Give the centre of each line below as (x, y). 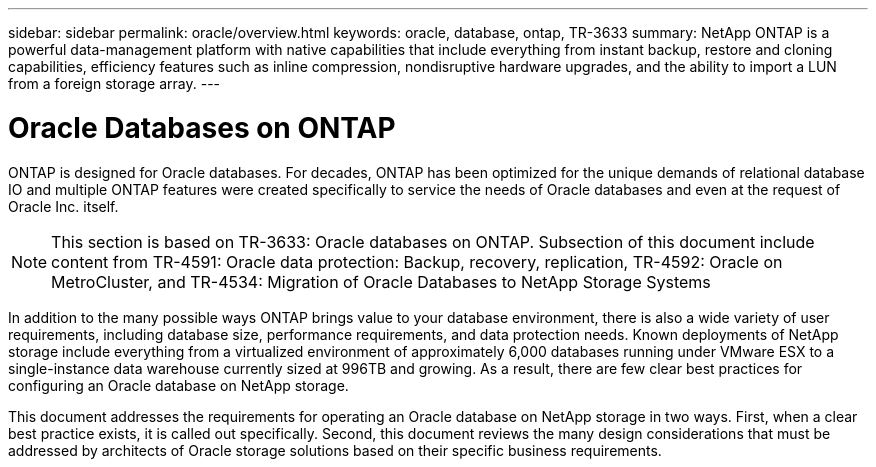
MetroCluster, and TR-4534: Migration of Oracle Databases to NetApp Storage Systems (381, 281)
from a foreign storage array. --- (114, 83)
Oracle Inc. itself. (63, 206)
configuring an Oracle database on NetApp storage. (178, 385)
